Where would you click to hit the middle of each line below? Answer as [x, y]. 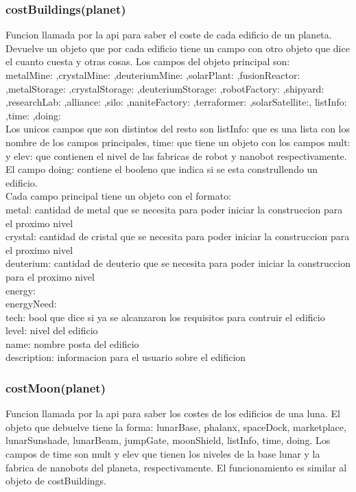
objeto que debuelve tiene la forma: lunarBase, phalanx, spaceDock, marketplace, [176, 426]
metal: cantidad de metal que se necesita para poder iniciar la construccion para [174, 209]
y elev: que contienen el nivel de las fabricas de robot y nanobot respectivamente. [176, 155]
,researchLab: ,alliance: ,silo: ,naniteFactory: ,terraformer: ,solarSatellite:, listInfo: [176, 102]
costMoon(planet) [56, 387]
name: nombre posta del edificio [72, 343]
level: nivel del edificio [52, 330]
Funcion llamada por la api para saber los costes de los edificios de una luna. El [173, 413]
